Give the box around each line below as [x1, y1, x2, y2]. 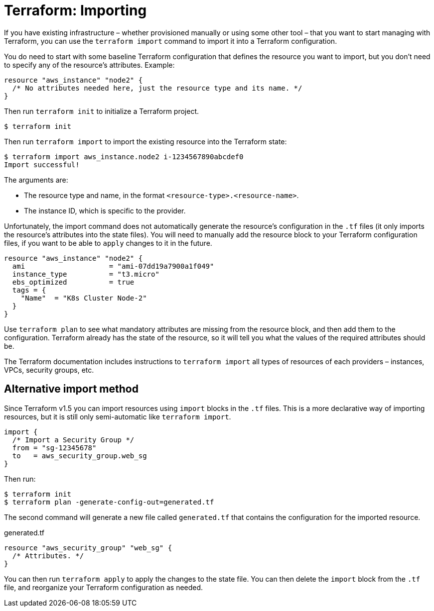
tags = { [12, 286, 46, 294]
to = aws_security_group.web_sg [12, 451, 147, 460]
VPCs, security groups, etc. [4, 365, 94, 374]
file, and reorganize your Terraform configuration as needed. [4, 583, 203, 592]
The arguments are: [4, 175, 68, 184]
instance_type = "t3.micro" [12, 270, 159, 278]
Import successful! [4, 160, 80, 169]
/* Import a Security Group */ [12, 435, 135, 444]
